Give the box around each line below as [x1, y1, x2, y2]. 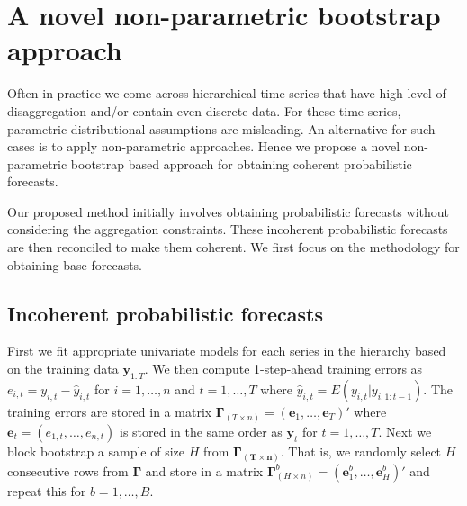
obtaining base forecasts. [7, 255, 142, 274]
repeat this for [7, 481, 86, 500]
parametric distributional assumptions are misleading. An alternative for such [7, 119, 436, 138]
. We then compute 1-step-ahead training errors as [144, 359, 423, 378]
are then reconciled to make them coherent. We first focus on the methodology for [7, 238, 460, 257]
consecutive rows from [7, 461, 129, 480]
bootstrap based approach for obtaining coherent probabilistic [70, 154, 412, 173]
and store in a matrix [145, 461, 264, 480]
